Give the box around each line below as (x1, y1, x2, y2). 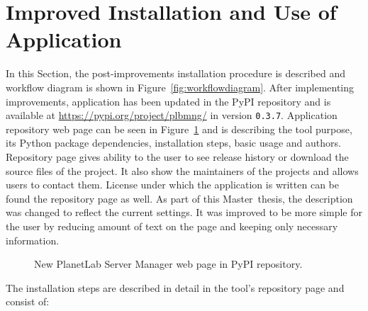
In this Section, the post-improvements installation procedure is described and (6, 66, 345, 81)
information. (6, 232, 60, 247)
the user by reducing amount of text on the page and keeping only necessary (6, 218, 338, 233)
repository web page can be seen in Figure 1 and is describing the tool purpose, (6, 121, 352, 136)
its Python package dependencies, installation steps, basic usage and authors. (6, 135, 341, 150)
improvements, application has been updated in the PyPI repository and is (6, 94, 331, 108)
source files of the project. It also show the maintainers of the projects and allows (6, 163, 359, 178)
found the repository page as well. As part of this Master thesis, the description (6, 191, 353, 205)
